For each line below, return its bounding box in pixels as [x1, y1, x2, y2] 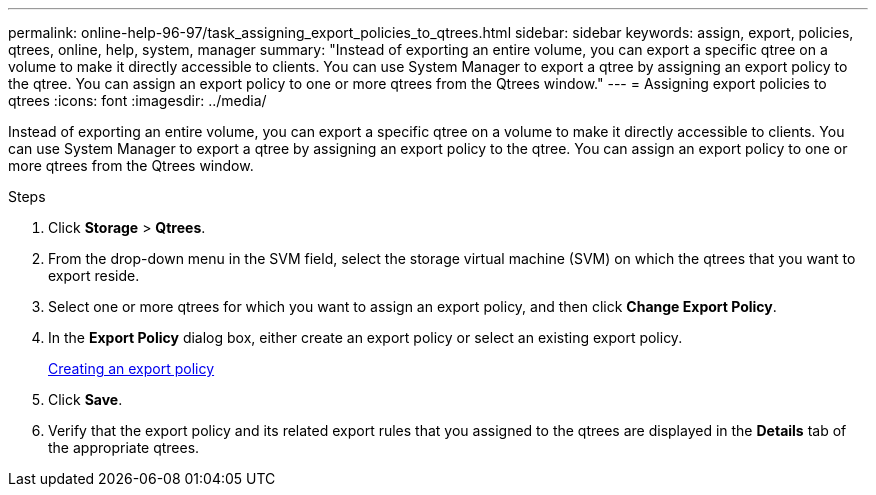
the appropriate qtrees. [48, 439, 200, 456]
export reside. [48, 267, 140, 284]
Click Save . [48, 391, 123, 408]
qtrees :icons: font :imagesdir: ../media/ [8, 92, 267, 109]
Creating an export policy [48, 360, 215, 377]
